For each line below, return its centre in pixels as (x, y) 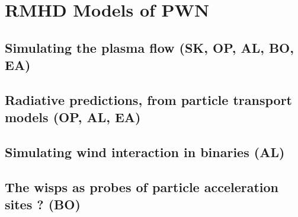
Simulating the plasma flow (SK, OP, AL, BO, (149, 47)
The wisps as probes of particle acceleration (142, 186)
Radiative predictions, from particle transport (148, 99)
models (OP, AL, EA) (73, 117)
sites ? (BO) (43, 204)
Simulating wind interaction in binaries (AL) (145, 152)
